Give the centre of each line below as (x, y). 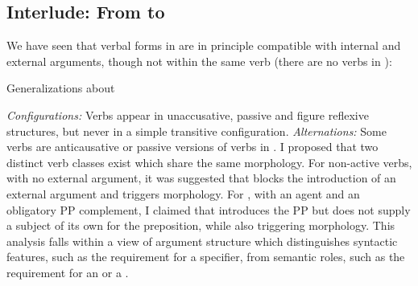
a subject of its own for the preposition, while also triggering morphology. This (201, 225)
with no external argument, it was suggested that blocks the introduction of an (201, 178)
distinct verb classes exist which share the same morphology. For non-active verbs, (209, 162)
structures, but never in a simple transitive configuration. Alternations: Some (197, 131)
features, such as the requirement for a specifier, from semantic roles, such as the (206, 257)
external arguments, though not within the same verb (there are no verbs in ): (199, 61)
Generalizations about (61, 88)
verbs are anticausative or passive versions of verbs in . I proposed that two (192, 147)
